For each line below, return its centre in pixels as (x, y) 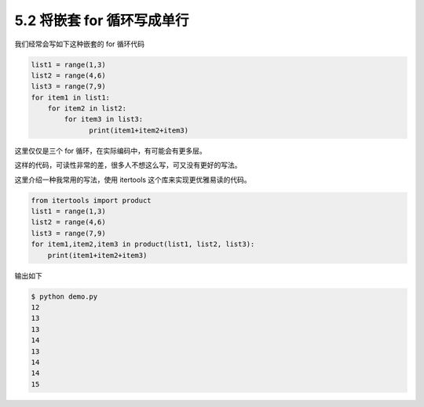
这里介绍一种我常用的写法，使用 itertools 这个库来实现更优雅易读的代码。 (133, 180)
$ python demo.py (64, 296)
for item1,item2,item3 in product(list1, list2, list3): (143, 244)
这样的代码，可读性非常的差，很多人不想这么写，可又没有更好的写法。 (128, 165)
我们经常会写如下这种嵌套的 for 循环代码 (80, 44)
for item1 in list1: (70, 97)
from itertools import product (91, 200)
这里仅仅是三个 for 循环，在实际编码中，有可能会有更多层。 (111, 151)
